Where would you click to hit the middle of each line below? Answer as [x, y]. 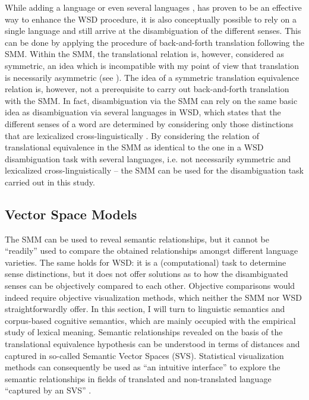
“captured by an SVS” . [48, 390]
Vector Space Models [71, 214]
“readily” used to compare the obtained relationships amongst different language [152, 251]
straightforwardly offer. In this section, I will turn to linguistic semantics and [145, 309]
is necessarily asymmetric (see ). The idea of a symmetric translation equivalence [152, 77]
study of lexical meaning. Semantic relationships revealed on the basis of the [144, 332]
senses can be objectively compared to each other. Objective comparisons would [150, 286]
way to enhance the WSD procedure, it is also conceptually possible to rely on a [151, 19]
